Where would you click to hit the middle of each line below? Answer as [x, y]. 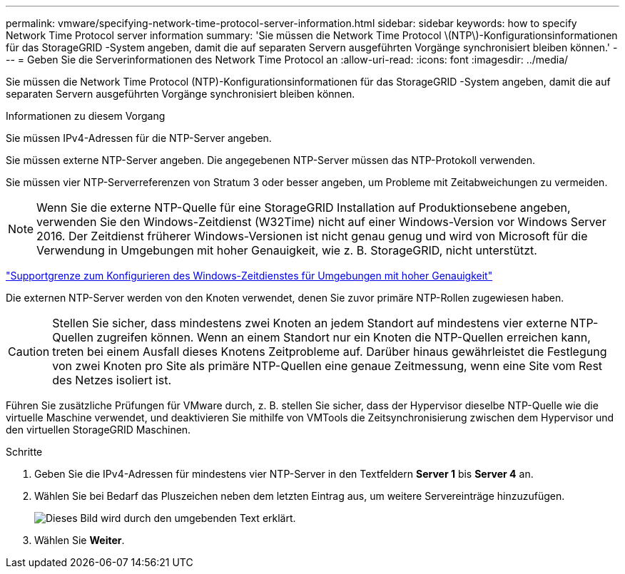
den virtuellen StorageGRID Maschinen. [98, 430]
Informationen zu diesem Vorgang [86, 116]
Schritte [24, 452]
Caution [29, 352]
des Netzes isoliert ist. [112, 380]
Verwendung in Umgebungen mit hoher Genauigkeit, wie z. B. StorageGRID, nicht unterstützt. [287, 250]
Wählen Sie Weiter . [80, 540]
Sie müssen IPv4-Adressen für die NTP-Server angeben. [139, 138]
